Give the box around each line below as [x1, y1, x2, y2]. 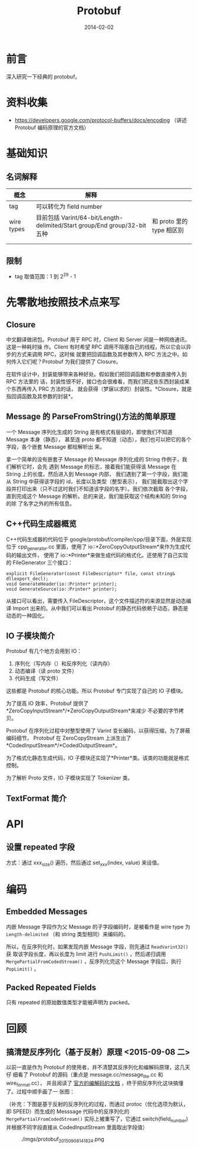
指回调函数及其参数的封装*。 [6, 393, 77, 400]
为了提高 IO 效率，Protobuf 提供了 [6, 700, 89, 707]
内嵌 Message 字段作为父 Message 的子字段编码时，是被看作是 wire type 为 [6, 923, 190, 930]
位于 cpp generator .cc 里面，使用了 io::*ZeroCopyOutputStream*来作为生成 [6, 543, 186, 551]
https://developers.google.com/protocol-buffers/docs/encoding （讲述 [14, 116, 187, 123]
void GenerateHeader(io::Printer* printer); [6, 581, 117, 587]
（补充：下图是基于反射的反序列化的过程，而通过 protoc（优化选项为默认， [6, 1100, 189, 1107]
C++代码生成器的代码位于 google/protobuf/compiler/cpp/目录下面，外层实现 [6, 536, 192, 543]
